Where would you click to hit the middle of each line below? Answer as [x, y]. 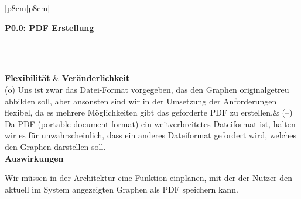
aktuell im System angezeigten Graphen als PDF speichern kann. [122, 189]
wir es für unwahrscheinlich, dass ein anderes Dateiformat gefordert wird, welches [150, 135]
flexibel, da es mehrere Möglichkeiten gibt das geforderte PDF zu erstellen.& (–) [149, 112]
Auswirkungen [34, 158]
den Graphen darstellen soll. [55, 146]
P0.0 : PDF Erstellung [49, 27]
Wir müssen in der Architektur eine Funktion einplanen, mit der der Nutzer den [149, 178]
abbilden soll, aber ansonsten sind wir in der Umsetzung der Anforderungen [141, 101]
